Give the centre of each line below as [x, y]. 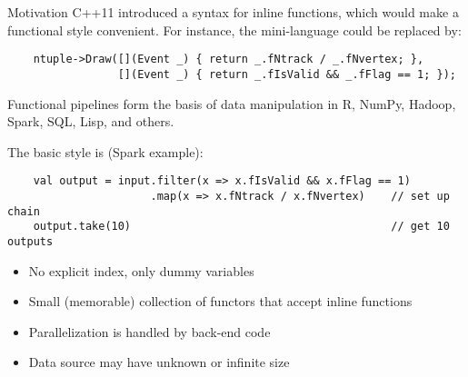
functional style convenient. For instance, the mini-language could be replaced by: [234, 30]
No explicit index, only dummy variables [141, 270]
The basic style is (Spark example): [105, 151]
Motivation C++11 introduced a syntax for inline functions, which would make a [233, 12]
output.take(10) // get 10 [241, 227]
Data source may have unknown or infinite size [159, 362]
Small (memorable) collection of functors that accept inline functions [220, 301]
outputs [30, 241]
